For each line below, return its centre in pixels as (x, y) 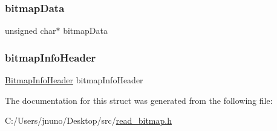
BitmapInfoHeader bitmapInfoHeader (74, 80)
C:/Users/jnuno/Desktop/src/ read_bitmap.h (88, 120)
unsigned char (31, 30)
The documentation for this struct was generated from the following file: (139, 100)
